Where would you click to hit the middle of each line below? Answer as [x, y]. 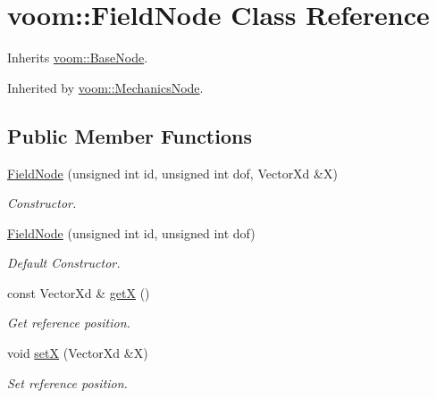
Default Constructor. [64, 263]
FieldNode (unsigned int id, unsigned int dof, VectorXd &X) [172, 173]
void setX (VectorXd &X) [78, 353]
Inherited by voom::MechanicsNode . [105, 87]
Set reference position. [67, 382]
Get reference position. [69, 323]
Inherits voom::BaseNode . [78, 58]
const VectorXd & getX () [79, 292]
